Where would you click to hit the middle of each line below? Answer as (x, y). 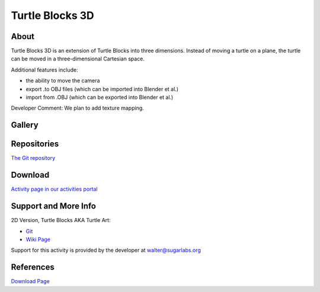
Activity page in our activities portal (54, 189)
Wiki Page (38, 239)
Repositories (35, 144)
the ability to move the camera (63, 81)
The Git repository (33, 158)
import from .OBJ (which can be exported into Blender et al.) (100, 97)
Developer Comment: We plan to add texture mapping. (78, 108)
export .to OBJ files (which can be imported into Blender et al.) (102, 89)
